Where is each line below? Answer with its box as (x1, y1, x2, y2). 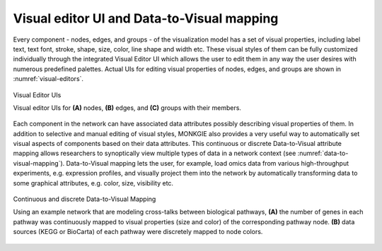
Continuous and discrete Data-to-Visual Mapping (13, 195, 156, 204)
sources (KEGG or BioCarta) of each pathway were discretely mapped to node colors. (13, 228, 263, 236)
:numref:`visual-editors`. (13, 75, 84, 83)
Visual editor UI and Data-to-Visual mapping (13, 11, 279, 26)
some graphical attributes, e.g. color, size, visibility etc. (13, 178, 173, 187)
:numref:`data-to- (297, 149, 349, 158)
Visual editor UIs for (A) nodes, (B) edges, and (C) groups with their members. (13, 103, 242, 112)
